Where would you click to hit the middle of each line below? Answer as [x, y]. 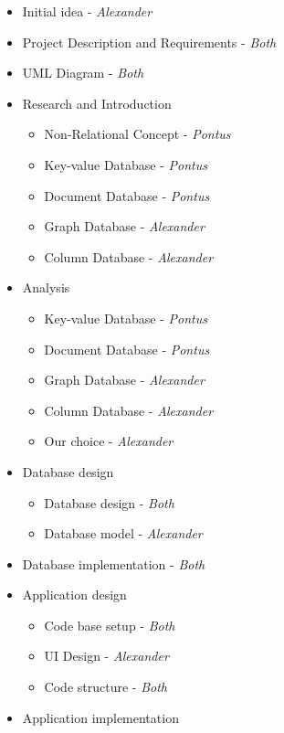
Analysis [46, 287]
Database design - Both [109, 502]
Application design [74, 595]
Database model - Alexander [123, 533]
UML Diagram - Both [83, 73]
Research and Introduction [97, 103]
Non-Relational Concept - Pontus [137, 134]
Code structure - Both [105, 687]
